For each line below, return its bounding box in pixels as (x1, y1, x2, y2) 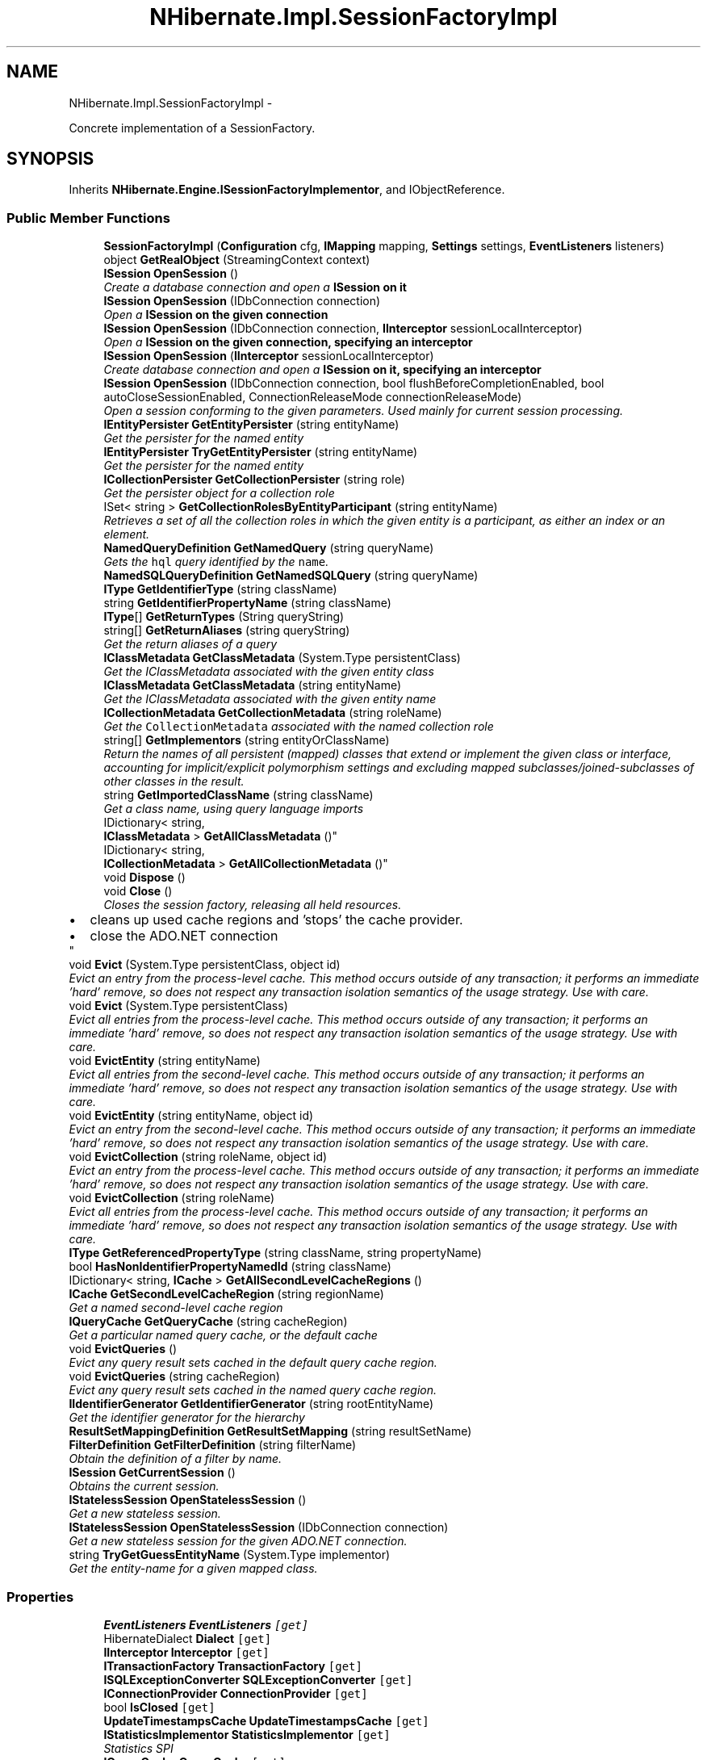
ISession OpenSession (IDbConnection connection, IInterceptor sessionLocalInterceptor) (103, 321, 583, 336)
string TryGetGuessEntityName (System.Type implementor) (69, 1548, 391, 1562)
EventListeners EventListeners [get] (103, 1617, 309, 1632)
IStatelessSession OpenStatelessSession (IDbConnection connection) (69, 1520, 449, 1535)
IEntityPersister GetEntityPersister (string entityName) (103, 417, 400, 432)
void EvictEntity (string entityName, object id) (69, 1108, 314, 1123)
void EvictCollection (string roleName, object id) (69, 1150, 328, 1164)
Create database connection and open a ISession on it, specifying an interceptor (103, 362, 542, 377)
